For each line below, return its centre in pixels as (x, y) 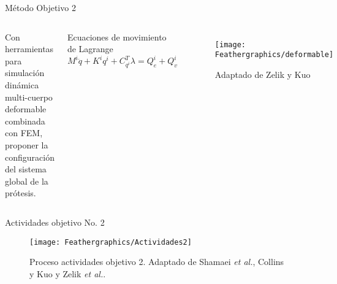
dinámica (22, 84)
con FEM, (24, 133)
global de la (27, 181)
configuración (30, 157)
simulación (25, 73)
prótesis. (21, 193)
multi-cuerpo (29, 97)
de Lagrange (90, 49)
